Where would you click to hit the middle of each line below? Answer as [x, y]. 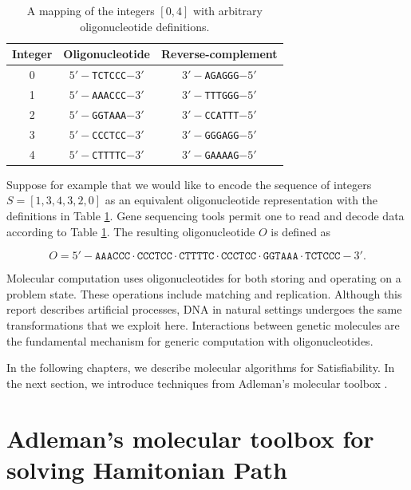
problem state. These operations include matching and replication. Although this [204, 293]
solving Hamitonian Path [147, 469]
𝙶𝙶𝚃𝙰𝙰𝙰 [281, 257]
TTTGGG [222, 95]
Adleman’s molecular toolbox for [190, 438]
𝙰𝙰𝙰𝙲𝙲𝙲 [113, 257]
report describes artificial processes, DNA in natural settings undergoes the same [204, 309]
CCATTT [222, 115]
